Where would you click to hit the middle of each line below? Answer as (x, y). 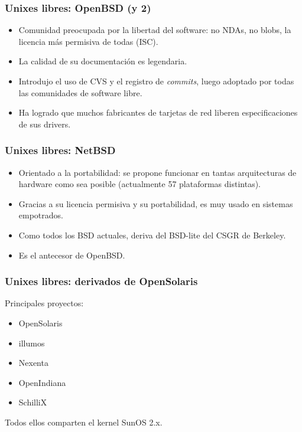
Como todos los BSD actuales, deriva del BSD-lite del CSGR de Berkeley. (152, 235)
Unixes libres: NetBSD (60, 150)
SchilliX (33, 402)
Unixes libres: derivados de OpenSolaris (101, 281)
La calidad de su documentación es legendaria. (103, 61)
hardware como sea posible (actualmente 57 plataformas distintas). (140, 184)
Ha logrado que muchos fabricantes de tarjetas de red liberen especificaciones (158, 112)
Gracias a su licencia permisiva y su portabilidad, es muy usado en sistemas (156, 203)
